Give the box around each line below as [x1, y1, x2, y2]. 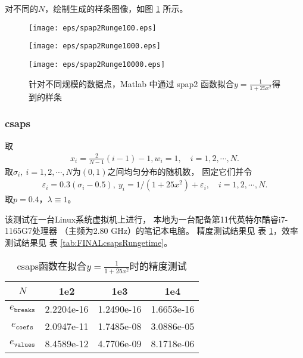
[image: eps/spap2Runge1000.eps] [29, 42, 161, 51]
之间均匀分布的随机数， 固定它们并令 [107, 165, 252, 177]
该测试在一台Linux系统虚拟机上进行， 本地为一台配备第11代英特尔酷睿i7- [5, 212, 288, 225]
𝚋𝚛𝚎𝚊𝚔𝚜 [14, 306, 35, 313]
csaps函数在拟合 [17, 258, 87, 273]
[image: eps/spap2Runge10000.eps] [29, 60, 165, 69]
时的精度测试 [129, 258, 187, 273]
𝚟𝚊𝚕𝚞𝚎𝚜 [14, 341, 35, 348]
